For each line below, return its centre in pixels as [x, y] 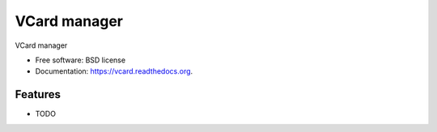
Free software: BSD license [80, 60]
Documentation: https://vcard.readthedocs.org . [114, 71]
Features [38, 94]
